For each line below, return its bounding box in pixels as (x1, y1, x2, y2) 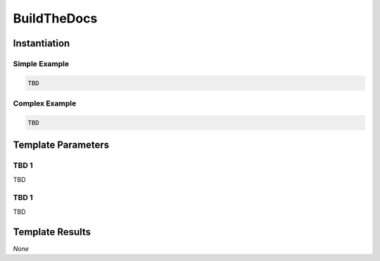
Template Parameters (13, 139, 110, 151)
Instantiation (13, 37, 70, 49)
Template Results (13, 226, 91, 238)
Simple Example (13, 58, 70, 68)
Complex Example (13, 98, 77, 108)
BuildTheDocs (13, 11, 98, 26)
